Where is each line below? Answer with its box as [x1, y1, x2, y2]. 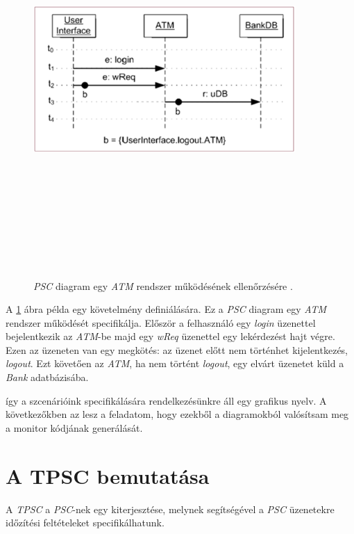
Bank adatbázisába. [6, 370, 89, 385]
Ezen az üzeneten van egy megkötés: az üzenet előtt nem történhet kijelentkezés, [6, 342, 348, 357]
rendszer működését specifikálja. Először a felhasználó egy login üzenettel [6, 315, 316, 330]
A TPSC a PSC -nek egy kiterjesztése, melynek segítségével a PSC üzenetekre [6, 501, 335, 516]
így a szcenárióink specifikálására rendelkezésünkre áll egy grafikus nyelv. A [6, 393, 327, 407]
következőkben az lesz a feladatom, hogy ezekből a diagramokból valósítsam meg [6, 407, 349, 421]
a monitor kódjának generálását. [6, 420, 143, 435]
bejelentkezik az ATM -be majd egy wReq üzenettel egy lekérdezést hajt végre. [6, 329, 335, 343]
